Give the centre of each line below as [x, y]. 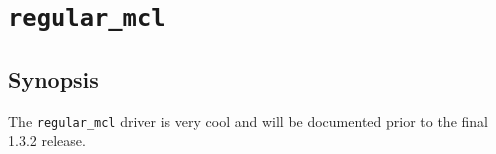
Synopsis [53, 78]
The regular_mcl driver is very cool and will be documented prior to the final [248, 120]
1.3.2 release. [47, 140]
